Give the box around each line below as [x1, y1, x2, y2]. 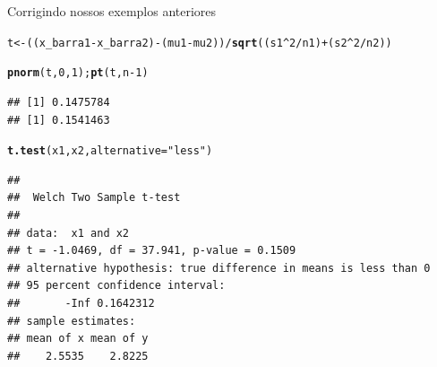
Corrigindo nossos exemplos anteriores [7, 2, 217, 20]
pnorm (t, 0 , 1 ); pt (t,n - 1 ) [7, 66, 149, 80]
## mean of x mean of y [7, 332, 149, 345]
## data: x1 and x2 [7, 226, 130, 240]
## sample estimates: [7, 314, 136, 328]
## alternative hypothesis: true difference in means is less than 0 [7, 261, 431, 275]
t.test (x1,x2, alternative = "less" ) [7, 144, 213, 158]
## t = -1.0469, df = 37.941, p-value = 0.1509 [7, 244, 296, 258]
